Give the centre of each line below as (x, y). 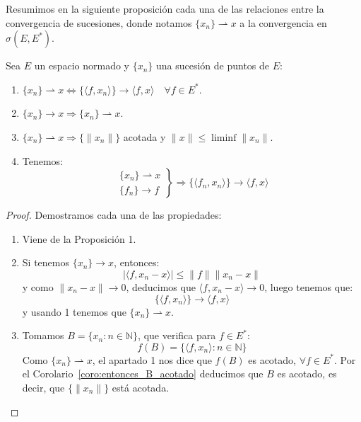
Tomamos (43, 335)
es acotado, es (307, 373)
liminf (224, 138)
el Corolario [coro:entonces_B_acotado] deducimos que (143, 373)
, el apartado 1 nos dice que (152, 359)
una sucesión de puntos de (213, 65)
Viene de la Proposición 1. (79, 238)
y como (38, 286)
